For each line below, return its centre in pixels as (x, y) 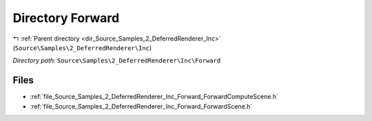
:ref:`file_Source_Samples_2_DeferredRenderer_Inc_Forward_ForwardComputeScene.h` (154, 97)
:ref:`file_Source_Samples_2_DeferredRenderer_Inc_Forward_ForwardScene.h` (141, 106)
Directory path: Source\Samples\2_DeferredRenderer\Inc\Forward (117, 60)
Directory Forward (66, 18)
